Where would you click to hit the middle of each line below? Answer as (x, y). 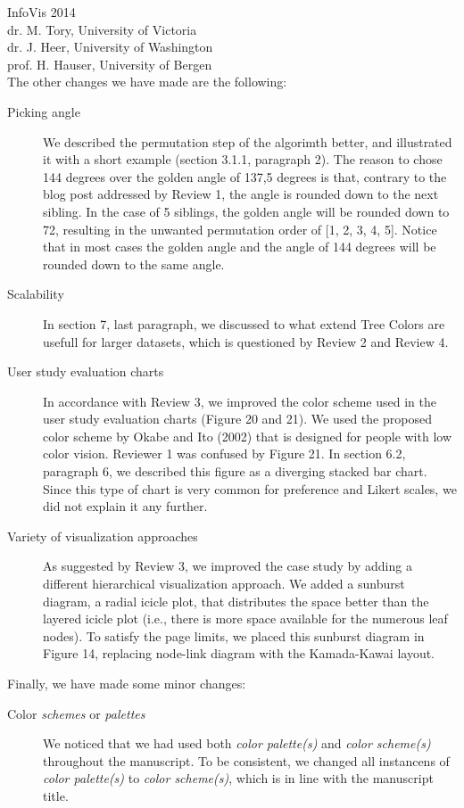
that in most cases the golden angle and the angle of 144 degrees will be (240, 247)
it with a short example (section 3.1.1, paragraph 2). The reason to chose (243, 159)
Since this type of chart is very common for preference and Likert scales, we (250, 488)
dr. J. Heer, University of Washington (110, 47)
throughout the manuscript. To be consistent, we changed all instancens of (246, 760)
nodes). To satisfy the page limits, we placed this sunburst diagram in (234, 635)
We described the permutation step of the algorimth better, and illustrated (248, 141)
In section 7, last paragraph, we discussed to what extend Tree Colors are (244, 323)
